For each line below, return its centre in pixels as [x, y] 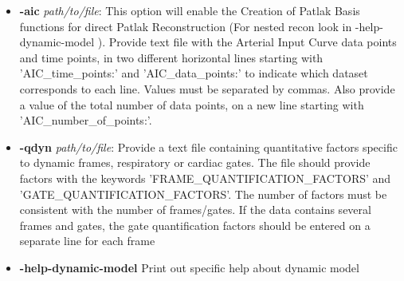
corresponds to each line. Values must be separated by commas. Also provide [207, 88]
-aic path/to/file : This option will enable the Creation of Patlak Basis [190, 10]
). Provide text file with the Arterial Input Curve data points [247, 42]
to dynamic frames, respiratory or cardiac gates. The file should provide [195, 162]
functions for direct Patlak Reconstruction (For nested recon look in [186, 26]
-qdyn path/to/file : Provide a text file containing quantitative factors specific [208, 146]
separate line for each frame [87, 241]
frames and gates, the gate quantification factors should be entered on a [195, 225]
